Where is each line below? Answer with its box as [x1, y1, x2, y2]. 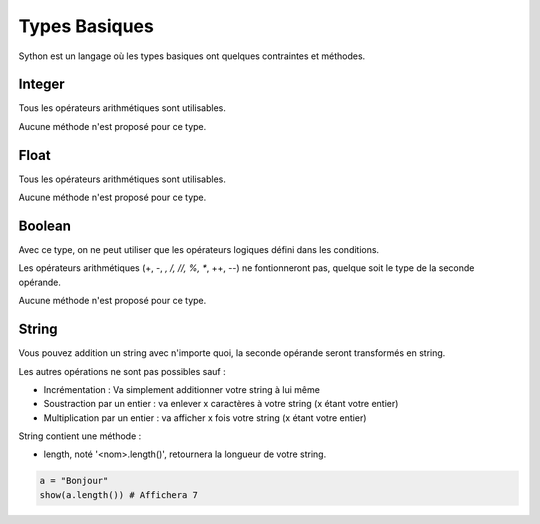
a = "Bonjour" [39, 475, 109, 487]
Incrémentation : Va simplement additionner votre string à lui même [43, 383, 320, 395]
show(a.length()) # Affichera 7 [39, 489, 199, 500]
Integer [18, 76, 65, 93]
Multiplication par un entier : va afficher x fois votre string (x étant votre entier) [43, 411, 367, 424]
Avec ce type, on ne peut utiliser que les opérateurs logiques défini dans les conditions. [18, 244, 380, 256]
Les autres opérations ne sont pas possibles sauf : [18, 365, 226, 377]
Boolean [18, 217, 72, 234]
